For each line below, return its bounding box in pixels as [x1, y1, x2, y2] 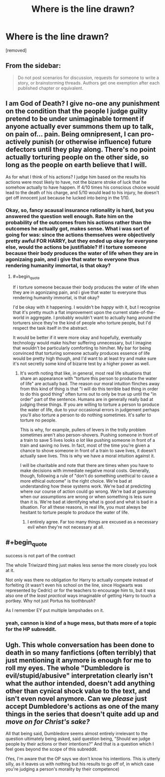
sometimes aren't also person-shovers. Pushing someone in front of [20, 432, 158, 438]
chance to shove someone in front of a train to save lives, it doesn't [20, 447, 156, 453]
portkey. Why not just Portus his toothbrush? [5, 598, 96, 604]
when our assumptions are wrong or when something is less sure [20, 493, 152, 499]
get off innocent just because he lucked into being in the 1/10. [5, 195, 130, 201]
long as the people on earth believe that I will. [5, 161, 147, 169]
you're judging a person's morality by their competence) [5, 766, 120, 772]
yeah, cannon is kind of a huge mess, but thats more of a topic [5, 619, 157, 626]
